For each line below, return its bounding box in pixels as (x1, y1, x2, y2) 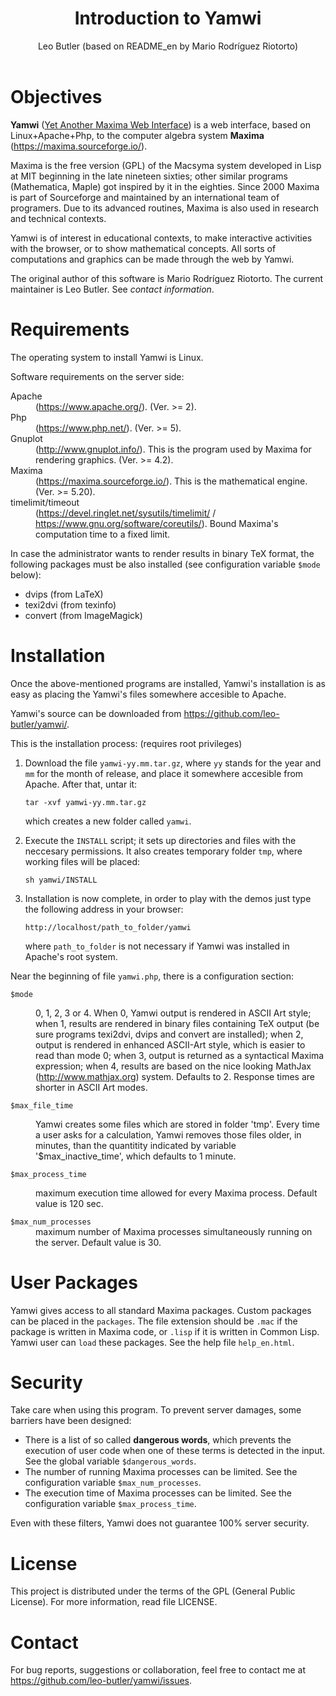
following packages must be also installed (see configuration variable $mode (10, 558, 321, 570)
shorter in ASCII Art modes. (35, 1081, 148, 1093)
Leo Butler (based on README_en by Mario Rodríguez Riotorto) (37, 40, 299, 52)
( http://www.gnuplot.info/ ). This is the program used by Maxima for (35, 443, 312, 455)
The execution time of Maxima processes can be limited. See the (24, 1487, 293, 1499)
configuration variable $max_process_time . (24, 1498, 197, 1510)
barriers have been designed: (10, 1415, 132, 1427)
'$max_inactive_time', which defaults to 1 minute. (35, 1150, 237, 1162)
